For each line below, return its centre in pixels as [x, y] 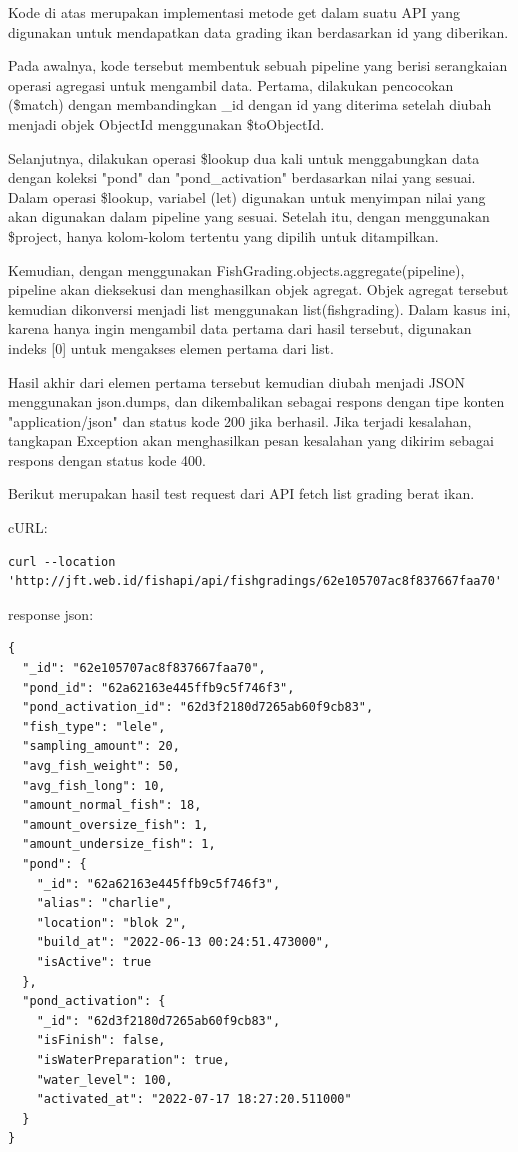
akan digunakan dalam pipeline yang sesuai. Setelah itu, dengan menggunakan [249, 216]
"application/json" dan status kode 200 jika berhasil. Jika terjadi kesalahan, [240, 420]
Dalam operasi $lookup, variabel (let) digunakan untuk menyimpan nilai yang [247, 196]
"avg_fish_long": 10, [94, 785]
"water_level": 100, [104, 1079]
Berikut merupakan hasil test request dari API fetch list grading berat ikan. [241, 493]
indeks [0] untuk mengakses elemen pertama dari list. [171, 347]
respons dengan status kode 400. [107, 459]
